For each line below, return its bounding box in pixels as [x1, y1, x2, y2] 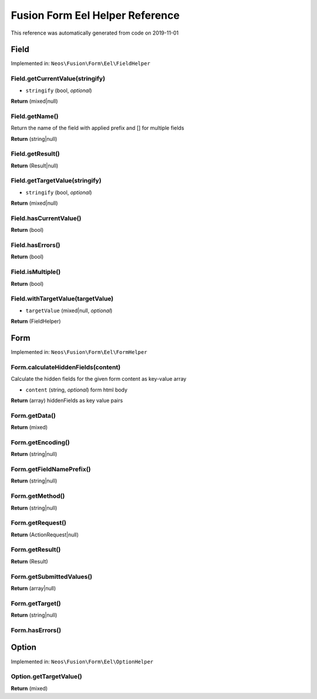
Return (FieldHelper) [11, 318, 61, 325]
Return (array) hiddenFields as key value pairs [11, 397, 123, 404]
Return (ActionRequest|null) [11, 531, 79, 538]
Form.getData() [11, 411, 56, 420]
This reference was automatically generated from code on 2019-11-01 [11, 29, 179, 36]
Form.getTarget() [11, 599, 61, 607]
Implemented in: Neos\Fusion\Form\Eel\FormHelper [11, 349, 147, 356]
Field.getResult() [11, 150, 60, 158]
